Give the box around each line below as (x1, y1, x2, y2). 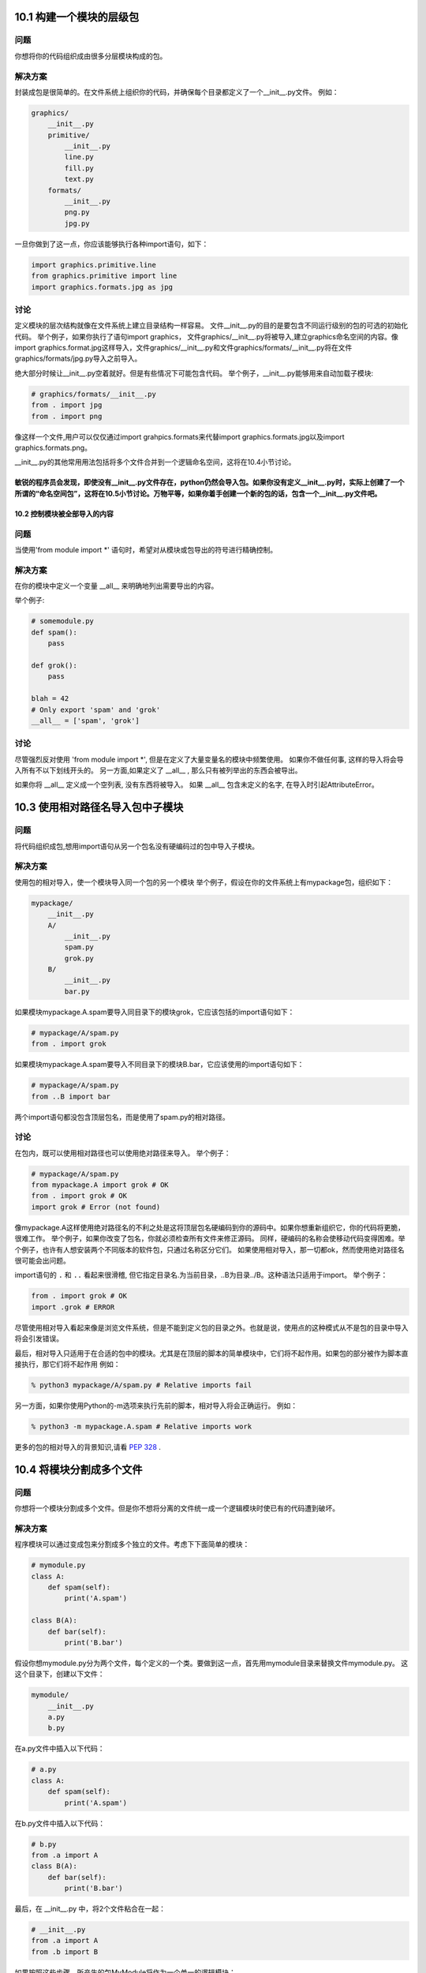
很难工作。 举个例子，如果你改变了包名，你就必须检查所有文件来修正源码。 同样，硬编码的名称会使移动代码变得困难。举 (14, 1234, 405, 1243)
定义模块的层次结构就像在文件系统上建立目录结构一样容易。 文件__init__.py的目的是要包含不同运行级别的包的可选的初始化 (14, 320, 409, 331)
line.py (64, 152, 95, 162)
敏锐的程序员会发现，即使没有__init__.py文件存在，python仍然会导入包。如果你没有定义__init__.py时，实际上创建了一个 (14, 477, 405, 487)
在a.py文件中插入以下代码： (14, 1744, 106, 1754)
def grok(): (31, 661, 78, 670)
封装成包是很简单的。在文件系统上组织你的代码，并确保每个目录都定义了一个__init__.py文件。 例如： (14, 87, 339, 96)
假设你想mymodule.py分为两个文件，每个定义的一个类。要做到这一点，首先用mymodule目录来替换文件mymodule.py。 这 (14, 1658, 409, 1668)
